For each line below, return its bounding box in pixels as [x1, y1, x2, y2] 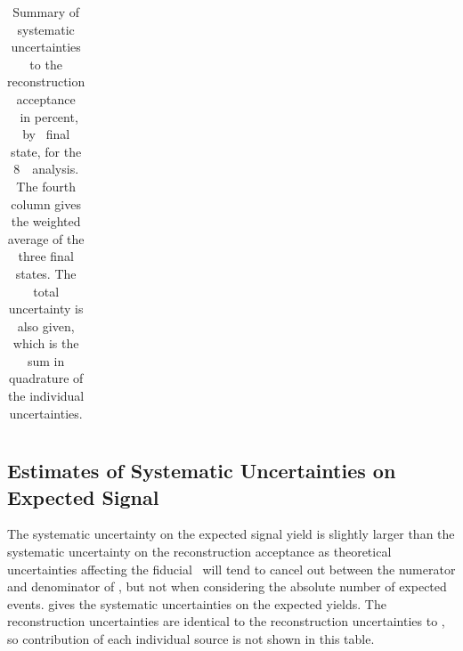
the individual [8, 387, 85, 405]
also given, [17, 316, 75, 335]
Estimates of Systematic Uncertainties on [7, 457, 396, 484]
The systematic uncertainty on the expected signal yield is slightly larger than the [7, 525, 455, 543]
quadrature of [8, 369, 84, 387]
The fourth [16, 176, 76, 195]
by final [22, 125, 70, 143]
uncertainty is [8, 299, 84, 318]
